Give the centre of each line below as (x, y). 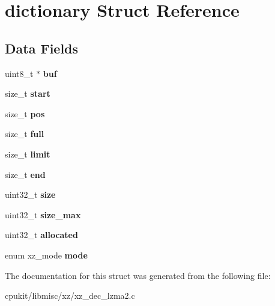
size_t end (25, 174)
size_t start (28, 93)
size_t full (25, 134)
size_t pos (25, 113)
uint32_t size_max (43, 214)
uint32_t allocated (41, 235)
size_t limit (28, 154)
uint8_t (19, 73)
